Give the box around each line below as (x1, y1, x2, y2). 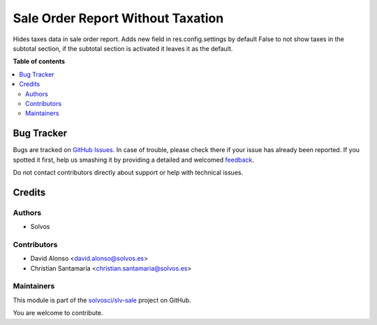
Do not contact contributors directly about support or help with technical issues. (13, 168, 244, 176)
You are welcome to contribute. (13, 309, 103, 317)
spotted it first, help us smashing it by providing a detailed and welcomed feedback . (13, 156, 255, 164)
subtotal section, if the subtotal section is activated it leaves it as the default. (13, 44, 233, 52)
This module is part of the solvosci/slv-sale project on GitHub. (13, 296, 191, 304)
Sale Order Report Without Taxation (13, 10, 224, 26)
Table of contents (13, 57, 66, 66)
